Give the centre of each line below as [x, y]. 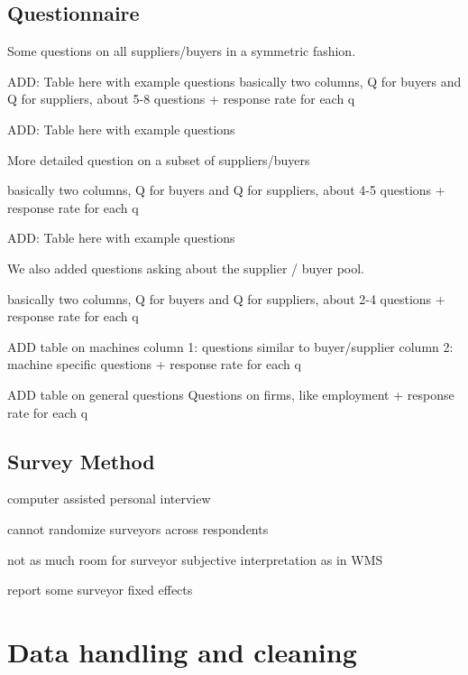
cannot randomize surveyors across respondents [138, 528]
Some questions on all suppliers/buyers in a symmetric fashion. [182, 51]
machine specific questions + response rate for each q [154, 364]
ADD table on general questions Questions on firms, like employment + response [231, 394]
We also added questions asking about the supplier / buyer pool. [186, 268]
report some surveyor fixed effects [100, 590]
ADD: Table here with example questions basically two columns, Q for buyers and [234, 81]
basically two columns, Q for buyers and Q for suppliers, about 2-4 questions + [226, 298]
